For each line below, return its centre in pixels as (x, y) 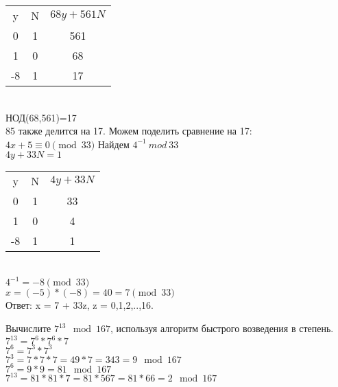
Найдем (113, 144)
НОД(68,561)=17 (41, 117)
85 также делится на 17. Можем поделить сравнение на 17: (129, 131)
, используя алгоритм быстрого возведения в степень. (222, 328)
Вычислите (28, 328)
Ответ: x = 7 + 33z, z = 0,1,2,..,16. (80, 305)
